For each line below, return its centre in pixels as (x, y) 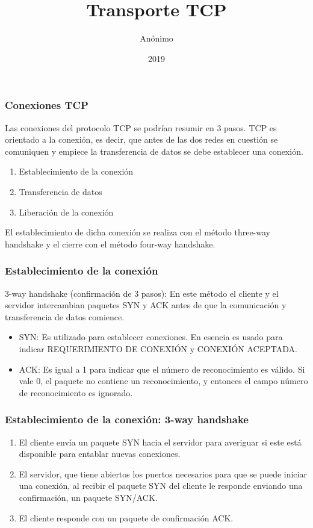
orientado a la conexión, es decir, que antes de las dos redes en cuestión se (141, 139)
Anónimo (156, 38)
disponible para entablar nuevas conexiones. (100, 454)
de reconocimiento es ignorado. (76, 392)
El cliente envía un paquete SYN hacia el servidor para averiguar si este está (160, 442)
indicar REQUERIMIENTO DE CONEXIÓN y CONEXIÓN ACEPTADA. (158, 348)
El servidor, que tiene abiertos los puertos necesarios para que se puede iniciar (163, 474)
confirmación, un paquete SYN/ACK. (88, 497)
